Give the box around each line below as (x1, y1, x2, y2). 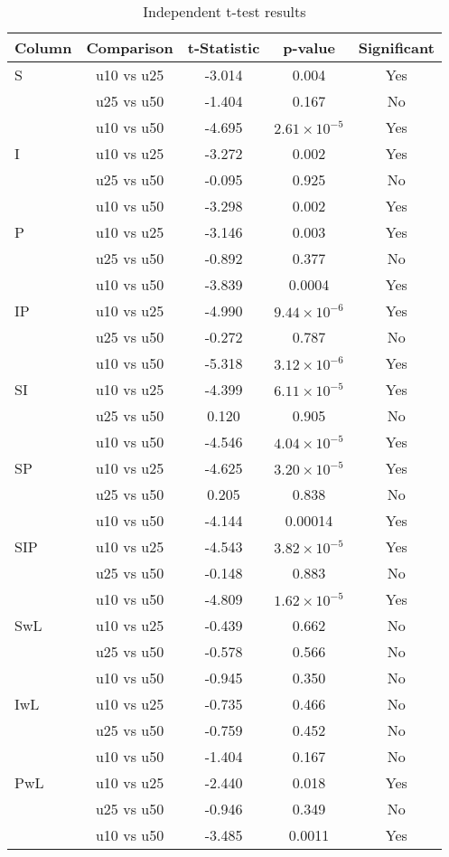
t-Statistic (187, 37, 260, 58)
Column (14, 37, 72, 58)
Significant (358, 37, 435, 58)
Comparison (86, 37, 173, 58)
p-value (283, 37, 335, 58)
